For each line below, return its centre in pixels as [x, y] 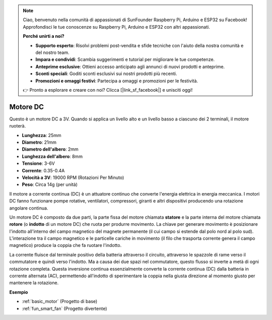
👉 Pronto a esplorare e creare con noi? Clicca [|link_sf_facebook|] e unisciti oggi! [108, 90]
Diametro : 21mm [39, 142]
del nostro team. [52, 52]
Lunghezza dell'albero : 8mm [52, 156]
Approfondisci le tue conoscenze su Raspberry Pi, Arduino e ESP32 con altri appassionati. [116, 27]
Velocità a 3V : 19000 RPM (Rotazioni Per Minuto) [73, 177]
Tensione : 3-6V [38, 163]
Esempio [19, 292]
